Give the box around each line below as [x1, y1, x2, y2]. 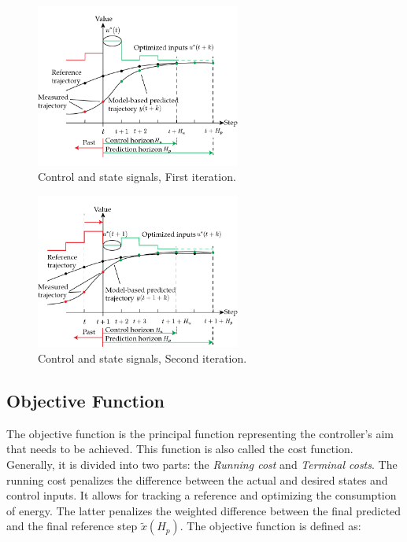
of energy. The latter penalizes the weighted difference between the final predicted [6, 502, 401, 518]
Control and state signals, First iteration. [38, 168, 236, 185]
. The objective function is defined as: [179, 518, 361, 534]
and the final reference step [6, 518, 138, 534]
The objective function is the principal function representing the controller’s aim [6, 425, 394, 441]
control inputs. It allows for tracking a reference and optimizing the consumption [6, 487, 397, 503]
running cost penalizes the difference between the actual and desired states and [6, 471, 388, 488]
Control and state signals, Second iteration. [38, 349, 247, 366]
